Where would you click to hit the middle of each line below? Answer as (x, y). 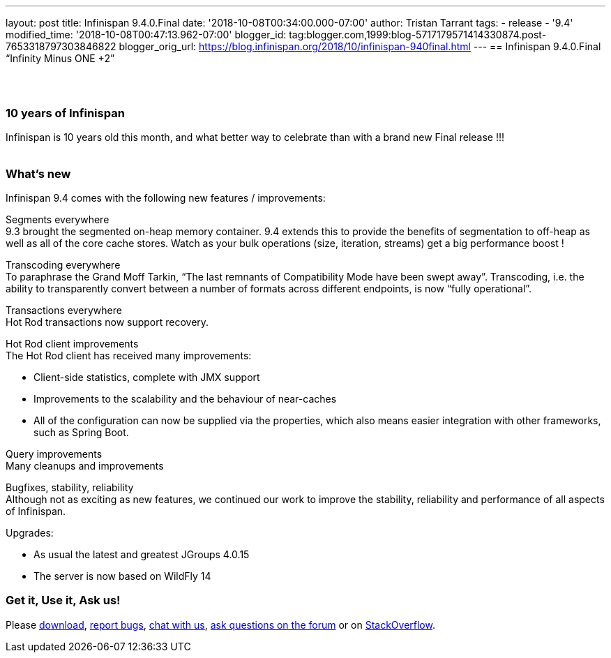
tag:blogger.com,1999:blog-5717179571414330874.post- (418, 35)
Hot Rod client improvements (72, 343)
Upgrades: (30, 532)
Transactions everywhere (64, 310)
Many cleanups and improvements (85, 465)
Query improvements (54, 454)
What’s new (38, 173)
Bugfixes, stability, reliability (70, 487)
